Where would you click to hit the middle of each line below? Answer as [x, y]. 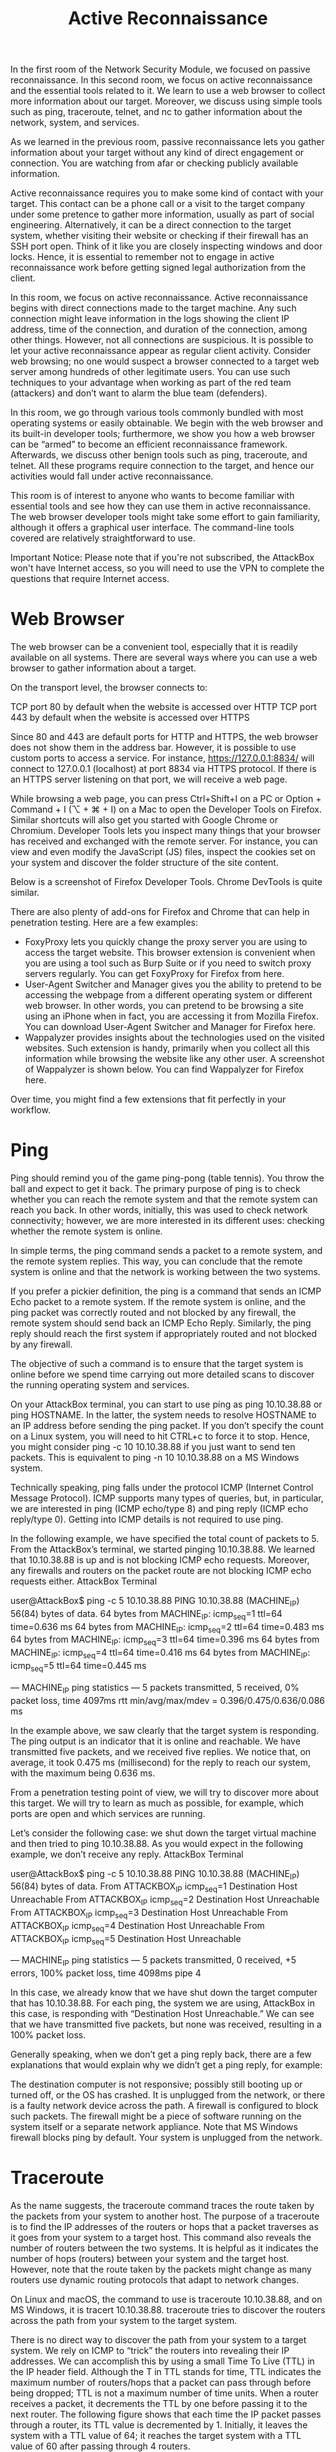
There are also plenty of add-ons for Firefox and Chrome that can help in [160, 912]
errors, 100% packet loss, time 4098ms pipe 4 [106, 1973]
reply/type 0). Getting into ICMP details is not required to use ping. [147, 1519]
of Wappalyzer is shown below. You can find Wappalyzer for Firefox [164, 1069]
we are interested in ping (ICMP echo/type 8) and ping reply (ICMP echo [159, 1509]
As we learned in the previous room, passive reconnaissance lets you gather [167, 142]
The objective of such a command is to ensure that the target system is [157, 1364]
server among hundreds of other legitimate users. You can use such [150, 372]
